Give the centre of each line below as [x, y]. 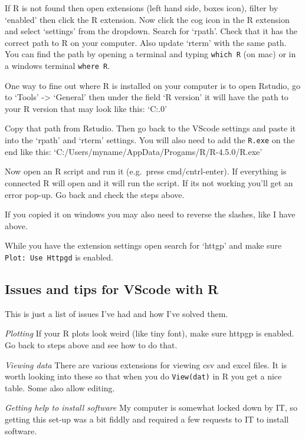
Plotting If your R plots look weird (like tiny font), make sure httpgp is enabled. [150, 333]
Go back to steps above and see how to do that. [91, 344]
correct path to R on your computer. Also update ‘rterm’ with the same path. [146, 42]
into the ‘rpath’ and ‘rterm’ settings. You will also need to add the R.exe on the [150, 140]
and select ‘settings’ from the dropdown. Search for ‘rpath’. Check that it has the [151, 31]
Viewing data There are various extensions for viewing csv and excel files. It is [146, 364]
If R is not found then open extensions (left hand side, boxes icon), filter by [142, 8]
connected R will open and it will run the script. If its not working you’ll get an [149, 182]
